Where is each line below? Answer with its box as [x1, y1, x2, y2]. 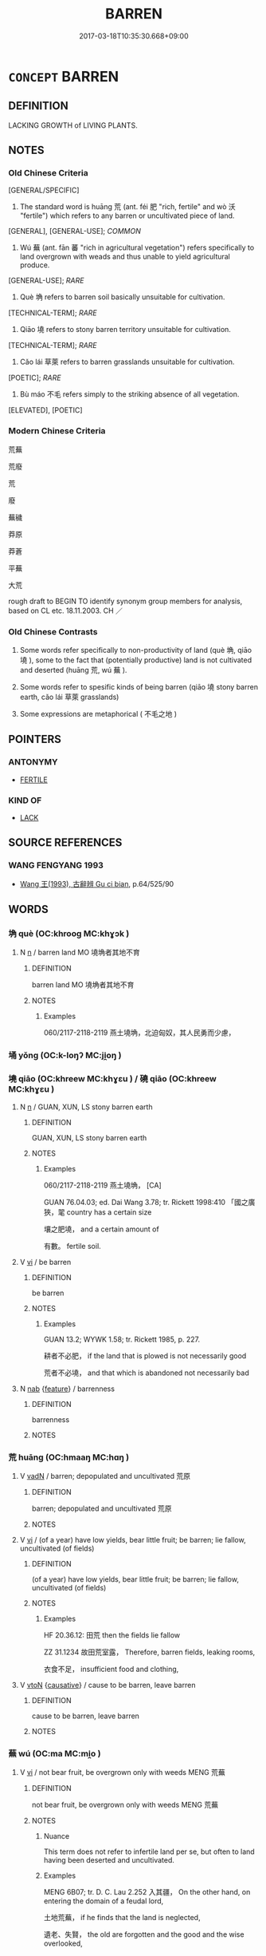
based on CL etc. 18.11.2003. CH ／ [8, 606, 123, 615]
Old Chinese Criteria [8, 168, 89, 179]
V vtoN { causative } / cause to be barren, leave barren [19, 1680, 196, 1689]
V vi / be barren [19, 1257, 72, 1266]
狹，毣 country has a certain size [43, 1207, 152, 1217]
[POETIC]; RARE [8, 373, 61, 383]
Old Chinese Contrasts [8, 626, 98, 637]
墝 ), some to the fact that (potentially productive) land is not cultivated [19, 655, 252, 665]
